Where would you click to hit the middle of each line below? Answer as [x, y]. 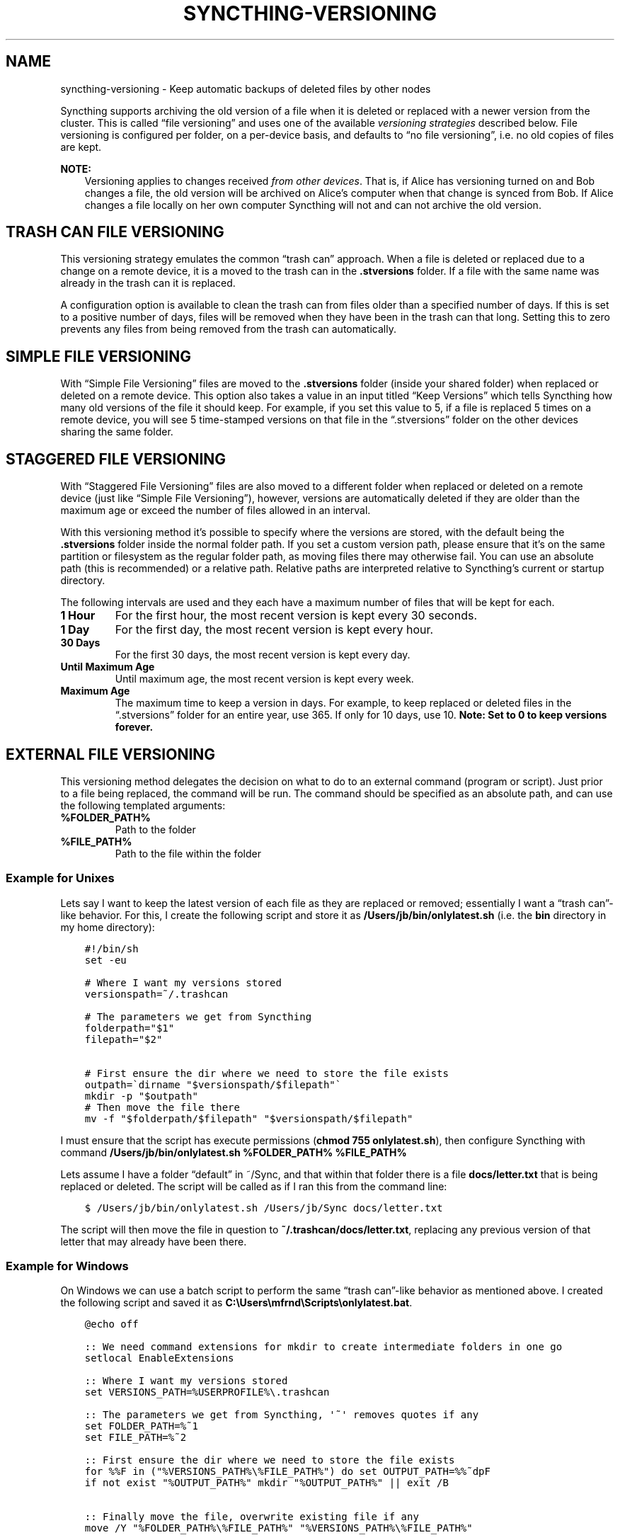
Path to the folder [155, 829]
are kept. [81, 147]
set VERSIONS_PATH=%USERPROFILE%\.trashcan [207, 1392]
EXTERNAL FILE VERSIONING [111, 754]
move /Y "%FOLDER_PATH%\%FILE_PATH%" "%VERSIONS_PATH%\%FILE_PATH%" [279, 1528]
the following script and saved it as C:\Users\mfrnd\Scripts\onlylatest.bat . [236, 1303]
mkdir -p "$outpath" [141, 1096]
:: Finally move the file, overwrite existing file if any [252, 1517]
